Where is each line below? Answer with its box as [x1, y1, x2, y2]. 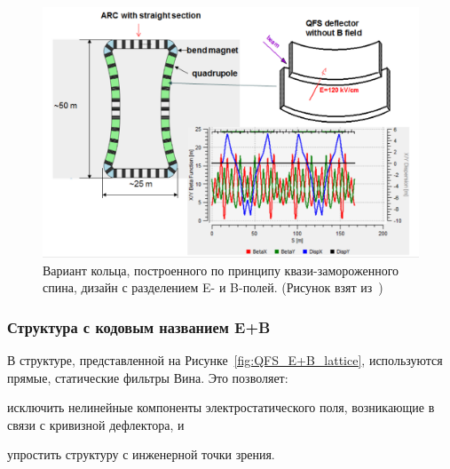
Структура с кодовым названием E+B [7, 315, 271, 338]
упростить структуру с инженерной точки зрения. [7, 445, 275, 464]
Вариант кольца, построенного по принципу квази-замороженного [43, 260, 399, 279]
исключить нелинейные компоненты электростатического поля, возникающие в [7, 398, 435, 417]
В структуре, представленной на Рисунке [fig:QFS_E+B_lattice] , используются [7, 350, 443, 369]
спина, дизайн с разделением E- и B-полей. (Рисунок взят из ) [43, 278, 383, 297]
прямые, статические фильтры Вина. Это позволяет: [7, 368, 288, 386]
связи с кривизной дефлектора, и [7, 415, 185, 433]
